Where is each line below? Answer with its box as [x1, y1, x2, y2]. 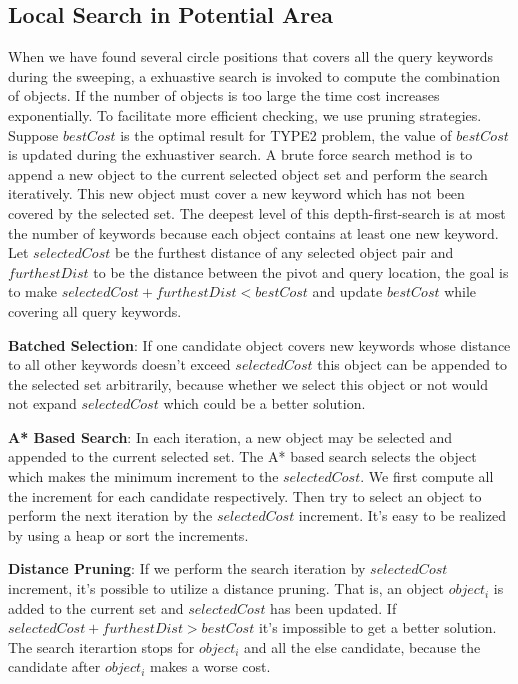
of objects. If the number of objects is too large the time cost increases [8, 85, 440, 106]
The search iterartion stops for [8, 636, 195, 657]
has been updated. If [270, 597, 397, 618]
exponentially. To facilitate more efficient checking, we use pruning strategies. [8, 104, 482, 125]
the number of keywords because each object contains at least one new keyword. [8, 222, 499, 243]
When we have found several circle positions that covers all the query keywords [8, 46, 494, 67]
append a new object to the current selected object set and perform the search [8, 163, 488, 184]
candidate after [8, 656, 101, 677]
